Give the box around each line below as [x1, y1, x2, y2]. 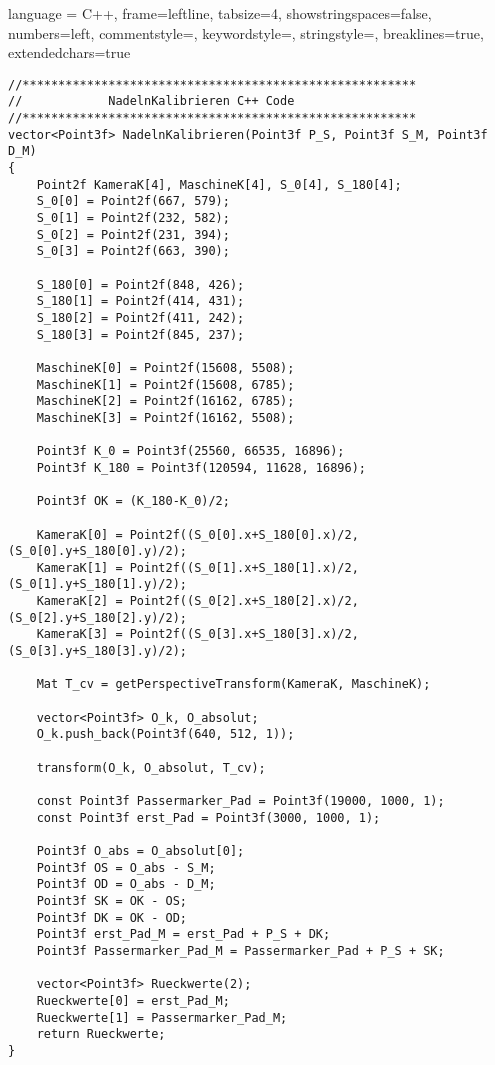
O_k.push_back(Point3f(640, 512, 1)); [36, 727, 295, 742]
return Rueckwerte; [36, 1027, 166, 1042]
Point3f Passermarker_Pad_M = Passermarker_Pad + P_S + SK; [36, 943, 445, 958]
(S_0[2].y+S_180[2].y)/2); [8, 610, 187, 625]
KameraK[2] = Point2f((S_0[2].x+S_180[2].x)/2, [36, 594, 359, 609]
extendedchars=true [8, 42, 131, 63]
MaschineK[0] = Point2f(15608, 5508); [36, 360, 295, 375]
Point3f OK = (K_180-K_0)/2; [36, 494, 230, 509]
